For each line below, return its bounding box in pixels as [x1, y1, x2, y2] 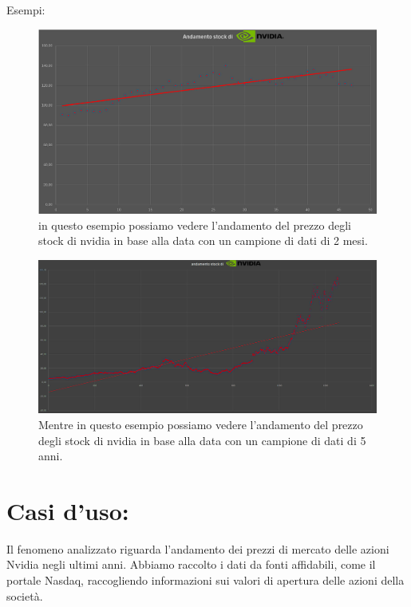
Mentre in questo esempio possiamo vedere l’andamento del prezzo [38, 416, 363, 432]
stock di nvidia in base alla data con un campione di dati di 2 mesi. [38, 232, 368, 249]
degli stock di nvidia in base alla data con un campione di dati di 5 [38, 432, 366, 448]
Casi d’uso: [6, 494, 129, 526]
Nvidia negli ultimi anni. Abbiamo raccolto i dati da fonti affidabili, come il [6, 556, 376, 573]
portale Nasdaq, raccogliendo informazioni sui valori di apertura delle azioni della [6, 572, 405, 589]
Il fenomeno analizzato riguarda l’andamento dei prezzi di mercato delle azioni [6, 540, 389, 557]
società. [6, 587, 43, 604]
